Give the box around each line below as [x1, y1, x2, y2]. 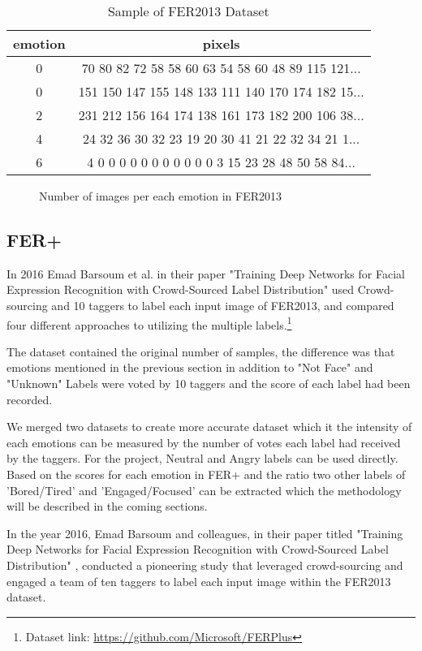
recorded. [6, 390, 53, 407]
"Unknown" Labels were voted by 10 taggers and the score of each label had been [6, 375, 411, 392]
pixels [202, 34, 240, 53]
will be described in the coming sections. [6, 498, 208, 515]
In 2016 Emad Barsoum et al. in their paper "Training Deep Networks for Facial [6, 265, 405, 282]
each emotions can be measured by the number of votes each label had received [6, 433, 401, 451]
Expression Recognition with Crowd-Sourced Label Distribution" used [6, 281, 355, 298]
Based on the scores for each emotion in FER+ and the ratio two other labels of [6, 465, 406, 482]
